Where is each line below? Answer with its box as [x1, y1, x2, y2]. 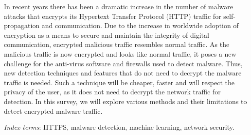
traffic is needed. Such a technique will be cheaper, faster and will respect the [4, 77, 235, 87]
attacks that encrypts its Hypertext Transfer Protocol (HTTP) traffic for [4, 11, 221, 21]
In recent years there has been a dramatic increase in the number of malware [4, 1, 233, 11]
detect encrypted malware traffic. [4, 105, 103, 116]
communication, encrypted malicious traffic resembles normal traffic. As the [4, 39, 230, 49]
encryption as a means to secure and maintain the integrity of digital [4, 30, 209, 40]
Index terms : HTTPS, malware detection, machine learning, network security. [4, 122, 234, 132]
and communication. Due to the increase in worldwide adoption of [41, 20, 239, 30]
